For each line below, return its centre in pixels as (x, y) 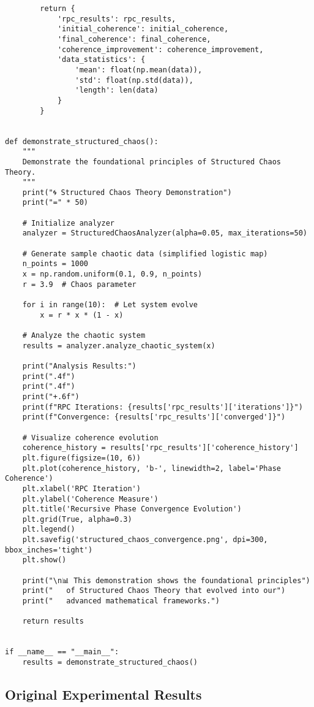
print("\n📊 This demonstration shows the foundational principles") (166, 580)
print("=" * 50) (55, 203)
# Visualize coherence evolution (90, 438)
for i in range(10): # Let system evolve (110, 305)
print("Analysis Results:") (79, 366)
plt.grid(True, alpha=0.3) (77, 519)
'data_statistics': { (101, 60)
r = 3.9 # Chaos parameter (79, 284)
